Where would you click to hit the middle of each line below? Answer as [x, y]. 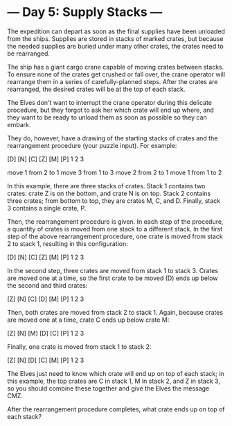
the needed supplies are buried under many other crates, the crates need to [115, 46]
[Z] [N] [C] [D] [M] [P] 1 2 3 [46, 299]
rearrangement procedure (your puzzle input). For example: [92, 145]
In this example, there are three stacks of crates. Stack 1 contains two [106, 186]
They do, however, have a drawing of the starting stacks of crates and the [113, 138]
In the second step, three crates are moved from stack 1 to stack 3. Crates [113, 270]
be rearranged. [29, 54]
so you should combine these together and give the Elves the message [108, 388]
